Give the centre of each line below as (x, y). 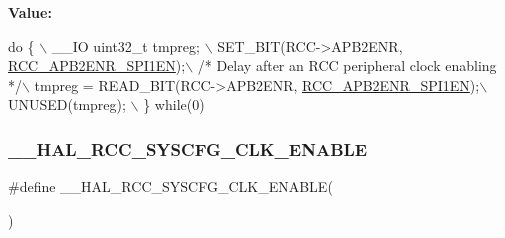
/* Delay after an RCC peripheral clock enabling (347, 65)
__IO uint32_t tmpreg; (125, 45)
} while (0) (174, 104)
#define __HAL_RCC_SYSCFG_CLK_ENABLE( (170, 186)
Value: (30, 12)
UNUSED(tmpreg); (67, 104)
